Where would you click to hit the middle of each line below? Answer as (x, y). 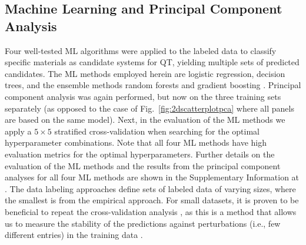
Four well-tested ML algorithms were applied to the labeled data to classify (141, 50)
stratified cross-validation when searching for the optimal (157, 131)
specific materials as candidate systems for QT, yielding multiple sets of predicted (152, 62)
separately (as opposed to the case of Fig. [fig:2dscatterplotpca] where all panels (149, 108)
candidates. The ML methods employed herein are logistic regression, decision (145, 73)
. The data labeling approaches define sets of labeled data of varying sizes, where (150, 188)
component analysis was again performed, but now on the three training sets (143, 96)
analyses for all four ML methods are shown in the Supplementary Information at (152, 177)
